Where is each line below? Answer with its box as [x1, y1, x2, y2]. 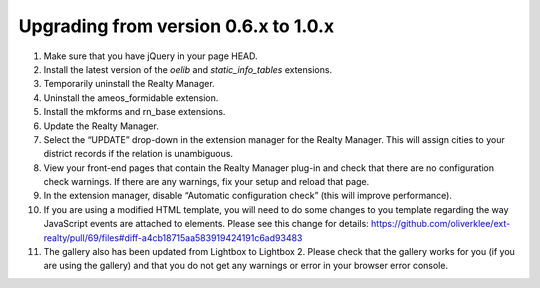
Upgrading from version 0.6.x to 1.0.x [18, 15, 335, 37]
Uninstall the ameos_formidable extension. [43, 91, 219, 104]
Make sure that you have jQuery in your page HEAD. [43, 50, 259, 62]
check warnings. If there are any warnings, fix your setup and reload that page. [43, 176, 370, 188]
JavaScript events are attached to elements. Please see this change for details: [43, 218, 369, 230]
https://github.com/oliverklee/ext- [370, 218, 511, 230]
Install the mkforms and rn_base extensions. [43, 106, 226, 118]
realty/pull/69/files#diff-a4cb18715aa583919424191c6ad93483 [43, 231, 303, 244]
